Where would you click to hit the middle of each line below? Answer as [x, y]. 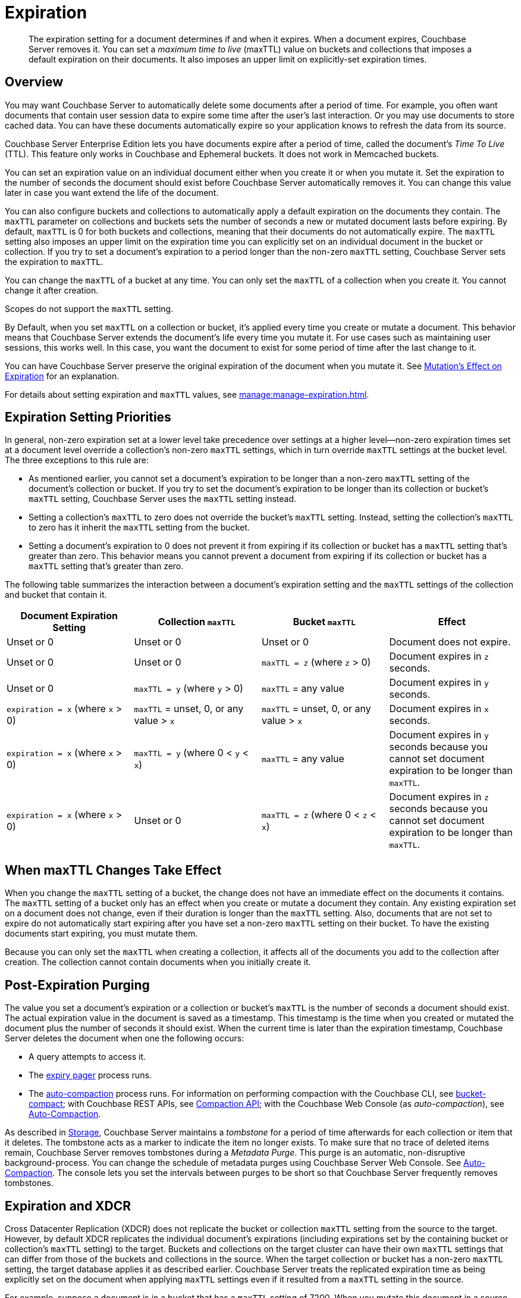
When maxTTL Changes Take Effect [113, 870]
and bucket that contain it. [56, 595]
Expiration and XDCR [68, 1206]
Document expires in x [439, 709]
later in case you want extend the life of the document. [112, 192]
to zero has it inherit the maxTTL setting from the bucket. [139, 528]
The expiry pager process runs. [90, 1075]
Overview [34, 82]
